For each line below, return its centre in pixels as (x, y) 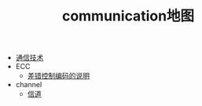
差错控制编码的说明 (59, 76)
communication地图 (128, 16)
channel (29, 85)
